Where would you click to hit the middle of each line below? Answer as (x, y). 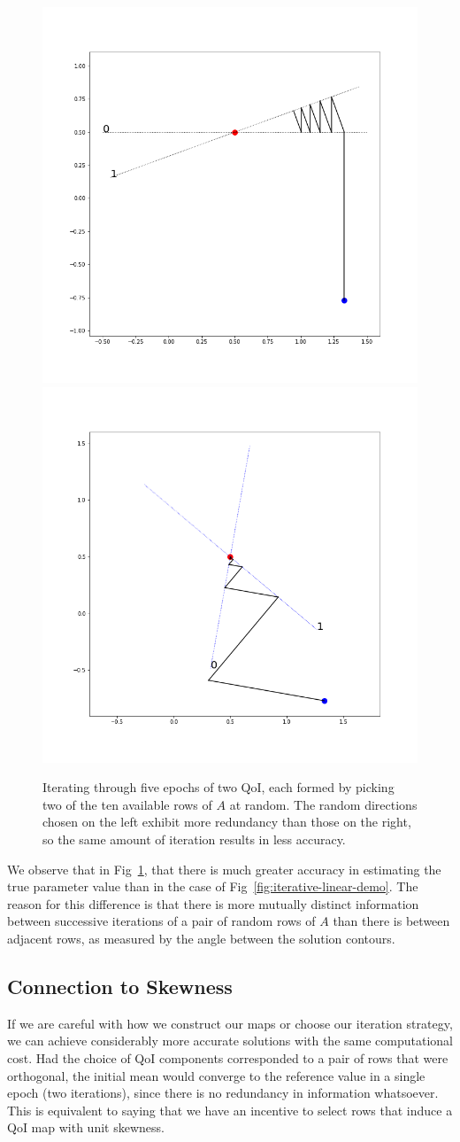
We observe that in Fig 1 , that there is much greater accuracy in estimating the (224, 869)
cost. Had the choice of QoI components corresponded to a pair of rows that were (228, 1057)
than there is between (391, 921)
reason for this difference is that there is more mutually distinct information (213, 903)
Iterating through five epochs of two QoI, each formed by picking (218, 787)
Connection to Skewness (120, 986)
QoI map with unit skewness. (86, 1127)
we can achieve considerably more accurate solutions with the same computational (230, 1041)
